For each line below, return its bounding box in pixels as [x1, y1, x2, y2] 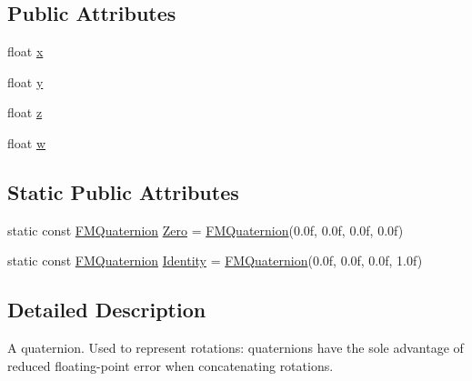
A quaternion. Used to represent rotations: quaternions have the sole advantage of [7, 338, 464, 357]
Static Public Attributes [7, 177, 239, 206]
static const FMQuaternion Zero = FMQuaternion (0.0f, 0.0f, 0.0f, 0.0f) [7, 220, 404, 239]
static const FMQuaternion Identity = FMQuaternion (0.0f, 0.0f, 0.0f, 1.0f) [7, 251, 423, 270]
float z [7, 103, 43, 122]
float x [7, 42, 44, 61]
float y [7, 72, 44, 91]
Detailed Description [7, 296, 206, 324]
